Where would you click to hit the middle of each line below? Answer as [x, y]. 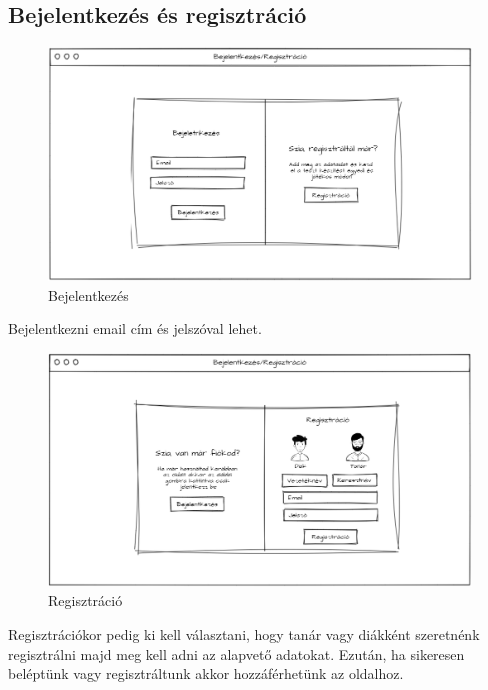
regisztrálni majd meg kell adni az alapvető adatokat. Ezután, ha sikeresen [236, 653]
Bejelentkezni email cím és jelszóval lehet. [135, 328]
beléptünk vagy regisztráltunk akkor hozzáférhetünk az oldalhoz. [206, 673]
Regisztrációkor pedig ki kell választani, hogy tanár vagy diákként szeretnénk [244, 634]
